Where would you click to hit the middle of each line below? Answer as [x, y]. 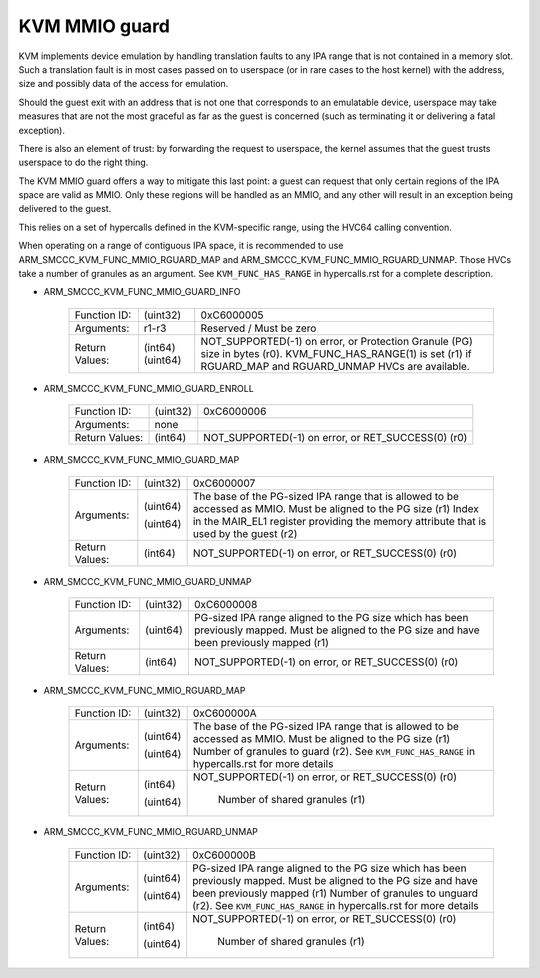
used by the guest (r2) [245, 533]
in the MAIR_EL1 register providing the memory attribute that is [339, 521]
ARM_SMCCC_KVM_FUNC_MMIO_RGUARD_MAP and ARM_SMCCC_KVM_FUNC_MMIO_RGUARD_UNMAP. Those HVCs [265, 259]
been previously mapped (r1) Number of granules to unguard [335, 893]
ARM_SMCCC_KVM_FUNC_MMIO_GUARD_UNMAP [147, 581]
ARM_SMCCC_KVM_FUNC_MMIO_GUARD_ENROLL [148, 388]
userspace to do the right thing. [83, 162]
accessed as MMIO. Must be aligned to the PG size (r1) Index [335, 508]
